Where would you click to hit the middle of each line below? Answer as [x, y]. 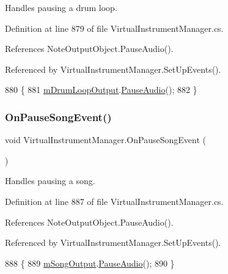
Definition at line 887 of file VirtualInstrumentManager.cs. [114, 201]
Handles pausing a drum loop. [61, 7]
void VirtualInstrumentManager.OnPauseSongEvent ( [105, 140]
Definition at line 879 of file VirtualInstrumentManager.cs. [114, 28]
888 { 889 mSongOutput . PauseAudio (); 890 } [90, 263]
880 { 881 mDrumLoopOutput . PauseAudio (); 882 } [101, 90]
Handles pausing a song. [50, 181]
